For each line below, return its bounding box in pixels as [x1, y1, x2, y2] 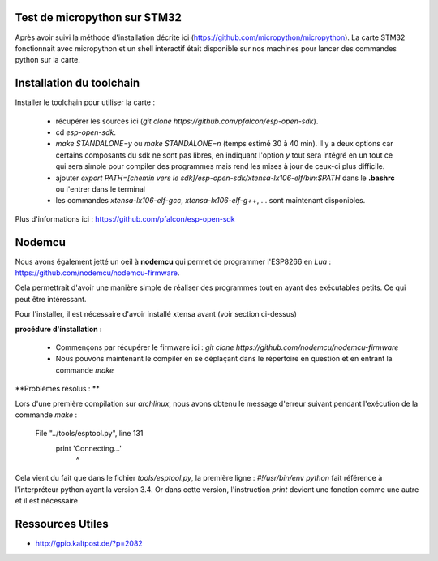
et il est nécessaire [15, 496, 79, 506]
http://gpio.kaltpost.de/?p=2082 [35, 538, 144, 548]
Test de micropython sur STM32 [15, 11, 182, 24]
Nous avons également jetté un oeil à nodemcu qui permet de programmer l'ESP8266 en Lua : [15, 257, 332, 266]
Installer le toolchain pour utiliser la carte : [15, 97, 156, 107]
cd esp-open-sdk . [55, 127, 117, 137]
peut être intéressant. [15, 294, 87, 304]
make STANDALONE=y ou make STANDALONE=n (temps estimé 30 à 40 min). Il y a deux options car [55, 139, 393, 149]
